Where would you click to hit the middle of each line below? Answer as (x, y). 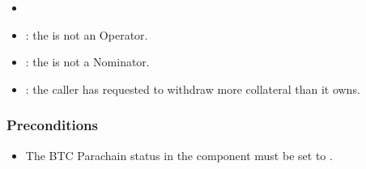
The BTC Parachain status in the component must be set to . (179, 155)
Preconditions (52, 125)
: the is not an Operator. (87, 34)
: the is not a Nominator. (87, 62)
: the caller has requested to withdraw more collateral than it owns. (193, 89)
